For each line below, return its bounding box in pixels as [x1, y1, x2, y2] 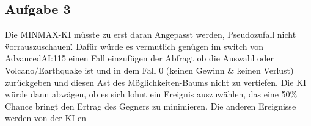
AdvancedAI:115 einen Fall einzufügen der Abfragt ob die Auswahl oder [5, 52, 274, 65]
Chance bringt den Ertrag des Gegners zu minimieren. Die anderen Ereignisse [5, 99, 296, 112]
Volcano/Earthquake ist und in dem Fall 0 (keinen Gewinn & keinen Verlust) [5, 63, 294, 76]
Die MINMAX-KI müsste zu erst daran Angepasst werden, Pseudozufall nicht [5, 28, 296, 41]
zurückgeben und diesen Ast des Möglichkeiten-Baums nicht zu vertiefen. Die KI [5, 75, 307, 88]
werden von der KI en [5, 111, 87, 124]
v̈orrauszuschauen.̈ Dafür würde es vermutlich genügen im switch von [5, 40, 264, 52]
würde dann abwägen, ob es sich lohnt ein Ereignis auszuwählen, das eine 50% [5, 88, 298, 100]
